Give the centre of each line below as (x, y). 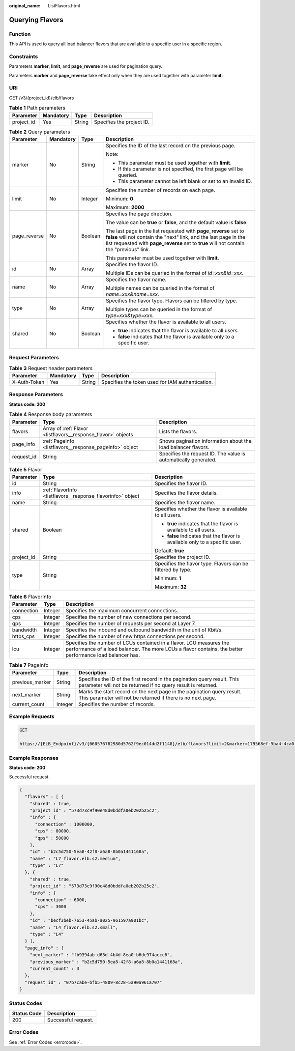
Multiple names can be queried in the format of (160, 288)
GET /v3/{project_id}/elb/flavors (42, 98)
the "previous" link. (128, 249)
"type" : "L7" (47, 866)
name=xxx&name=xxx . (133, 294)
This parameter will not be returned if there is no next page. (147, 698)
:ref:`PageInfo (59, 441)
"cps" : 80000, (53, 831)
